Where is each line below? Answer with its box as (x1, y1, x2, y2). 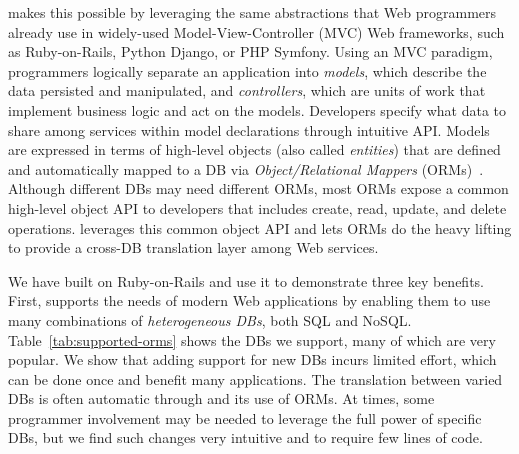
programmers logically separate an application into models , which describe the (8, 60, 487, 81)
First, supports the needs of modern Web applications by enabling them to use (8, 290, 491, 311)
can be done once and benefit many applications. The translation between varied (8, 368, 503, 389)
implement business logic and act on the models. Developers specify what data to (8, 99, 507, 120)
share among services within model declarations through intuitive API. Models (8, 119, 490, 140)
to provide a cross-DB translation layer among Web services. (8, 237, 379, 258)
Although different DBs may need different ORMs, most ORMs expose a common (8, 178, 509, 199)
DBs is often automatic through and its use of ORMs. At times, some (8, 388, 435, 409)
